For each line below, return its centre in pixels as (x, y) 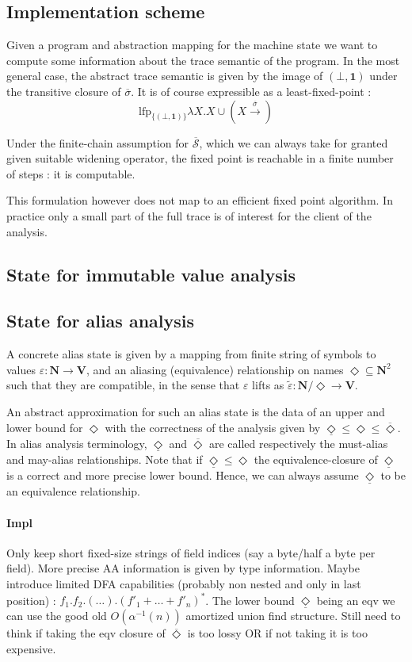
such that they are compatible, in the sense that (123, 385)
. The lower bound (250, 600)
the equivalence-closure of (316, 459)
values (21, 369)
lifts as (268, 385)
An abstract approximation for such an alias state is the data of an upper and (196, 411)
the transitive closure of (64, 91)
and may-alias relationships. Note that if (105, 459)
